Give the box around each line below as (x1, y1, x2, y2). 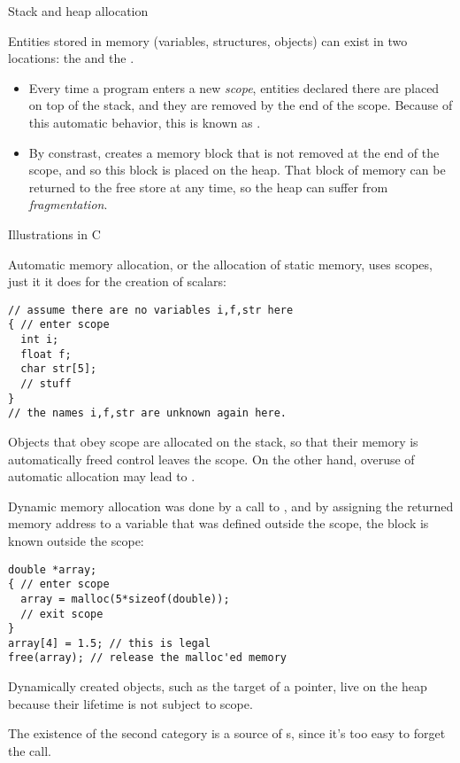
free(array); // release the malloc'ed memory (8, 651, 287, 665)
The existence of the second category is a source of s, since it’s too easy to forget (8, 724, 446, 743)
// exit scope (20, 607, 103, 620)
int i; (20, 333, 59, 346)
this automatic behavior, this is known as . (28, 113, 261, 131)
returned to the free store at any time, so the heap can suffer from (28, 177, 388, 196)
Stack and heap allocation (8, 2, 149, 19)
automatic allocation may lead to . (8, 467, 195, 486)
